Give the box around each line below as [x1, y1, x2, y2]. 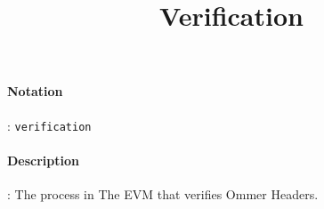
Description [7, 150, 80, 169]
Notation [7, 82, 63, 100]
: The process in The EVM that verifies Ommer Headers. [7, 185, 319, 204]
